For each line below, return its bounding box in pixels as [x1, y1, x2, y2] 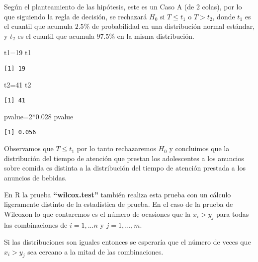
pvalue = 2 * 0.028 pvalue [4, 111, 74, 121]
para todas [216, 208, 249, 219]
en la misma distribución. [117, 30, 194, 41]
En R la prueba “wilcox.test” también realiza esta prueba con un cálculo [4, 189, 231, 199]
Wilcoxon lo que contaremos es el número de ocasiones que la [4, 208, 191, 219]
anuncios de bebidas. [4, 172, 67, 182]
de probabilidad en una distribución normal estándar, [91, 21, 255, 31]
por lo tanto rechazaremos [77, 143, 156, 154]
